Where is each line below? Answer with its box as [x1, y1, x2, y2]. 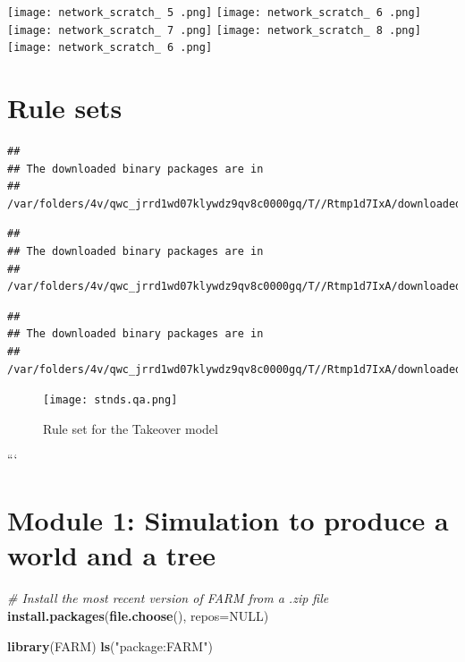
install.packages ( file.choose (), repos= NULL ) [7, 606, 269, 624]
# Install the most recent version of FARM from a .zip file [7, 589, 329, 607]
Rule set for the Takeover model [43, 419, 218, 437]
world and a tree [7, 537, 216, 573]
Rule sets [7, 89, 123, 126]
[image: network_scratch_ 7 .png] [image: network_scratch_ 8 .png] [7, 23, 421, 37]
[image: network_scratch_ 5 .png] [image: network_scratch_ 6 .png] [7, 6, 421, 19]
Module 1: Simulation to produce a [7, 502, 449, 539]
